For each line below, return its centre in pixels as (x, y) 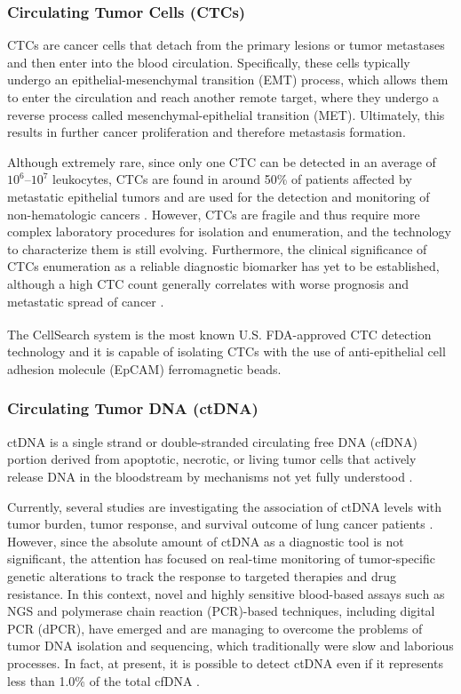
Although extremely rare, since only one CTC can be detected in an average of (222, 161)
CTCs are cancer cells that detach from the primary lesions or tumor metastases (226, 45)
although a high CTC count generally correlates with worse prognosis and (208, 283)
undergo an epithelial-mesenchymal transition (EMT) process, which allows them (228, 80)
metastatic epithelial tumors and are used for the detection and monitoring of (219, 196)
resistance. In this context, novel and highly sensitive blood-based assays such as (226, 593)
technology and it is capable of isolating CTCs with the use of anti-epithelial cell (227, 351)
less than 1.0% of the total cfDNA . (103, 680)
